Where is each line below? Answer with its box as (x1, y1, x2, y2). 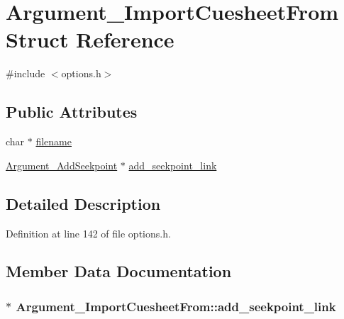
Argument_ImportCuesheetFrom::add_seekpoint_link (16, 297, 336, 315)
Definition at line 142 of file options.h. (6, 225, 171, 240)
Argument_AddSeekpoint (6, 157, 118, 172)
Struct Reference (6, 25, 174, 54)
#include (6, 66, 45, 81)
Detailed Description (6, 192, 161, 214)
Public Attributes (6, 101, 138, 123)
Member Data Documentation (6, 260, 232, 282)
